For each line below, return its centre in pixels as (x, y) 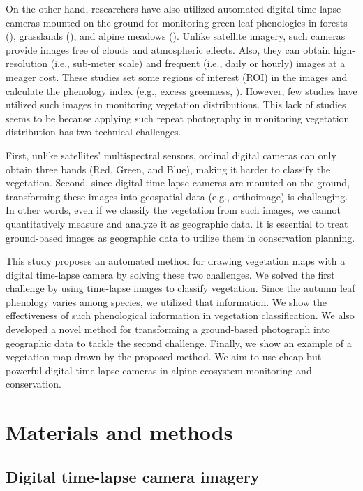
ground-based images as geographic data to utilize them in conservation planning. (180, 237)
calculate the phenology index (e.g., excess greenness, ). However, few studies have (181, 90)
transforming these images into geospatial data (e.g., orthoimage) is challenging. (177, 196)
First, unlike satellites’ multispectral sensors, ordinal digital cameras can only (171, 155)
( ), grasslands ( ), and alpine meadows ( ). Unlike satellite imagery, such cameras (176, 36)
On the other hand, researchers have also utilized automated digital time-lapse (173, 8)
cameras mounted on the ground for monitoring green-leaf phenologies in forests (177, 22)
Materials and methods (119, 432)
